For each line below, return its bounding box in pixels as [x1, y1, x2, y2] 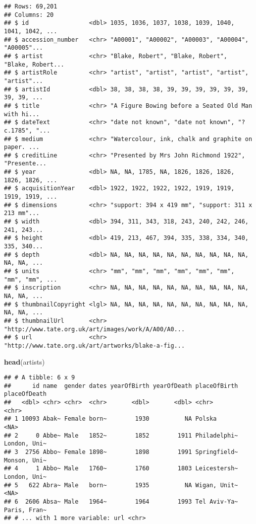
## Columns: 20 [4, 11, 54, 18]
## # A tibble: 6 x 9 [4, 374, 75, 381]
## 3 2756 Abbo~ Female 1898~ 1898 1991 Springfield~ [4, 449, 238, 456]
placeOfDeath [4, 390, 47, 398]
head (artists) [4, 356, 45, 367]
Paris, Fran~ [4, 506, 47, 514]
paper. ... [4, 144, 40, 151]
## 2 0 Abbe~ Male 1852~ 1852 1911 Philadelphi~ [4, 432, 238, 439]
